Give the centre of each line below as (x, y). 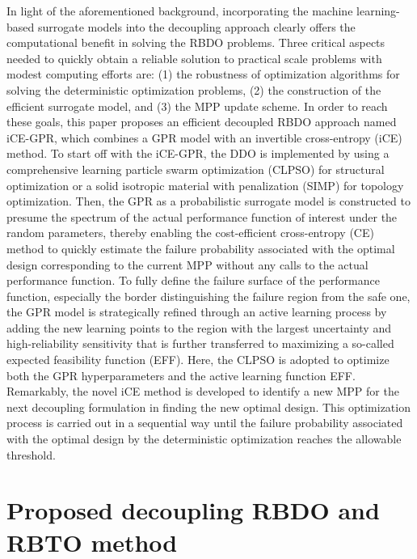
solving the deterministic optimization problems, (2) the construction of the (194, 89)
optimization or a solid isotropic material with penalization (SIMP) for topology (205, 185)
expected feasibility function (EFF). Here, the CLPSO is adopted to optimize (198, 360)
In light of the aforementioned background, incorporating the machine (180, 11)
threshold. (31, 454)
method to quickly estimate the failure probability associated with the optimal (201, 248)
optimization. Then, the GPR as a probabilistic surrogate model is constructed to (208, 201)
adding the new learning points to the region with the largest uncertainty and (199, 327)
